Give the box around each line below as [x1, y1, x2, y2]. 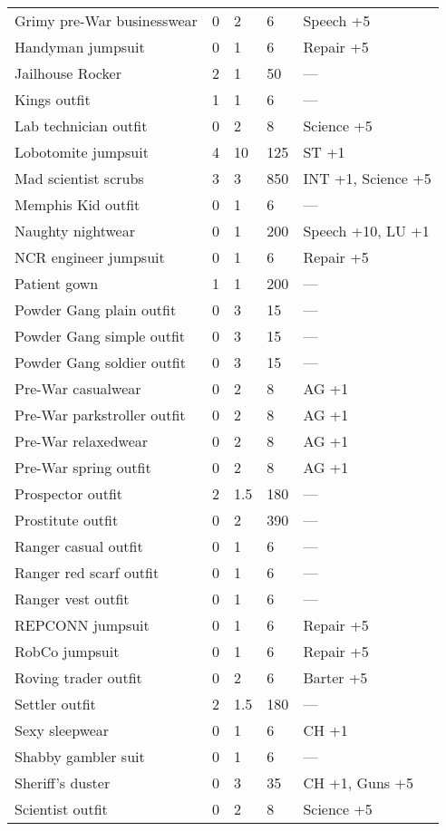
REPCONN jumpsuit [15, 614, 150, 635]
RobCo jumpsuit [15, 641, 120, 662]
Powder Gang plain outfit [15, 299, 177, 320]
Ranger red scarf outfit [15, 562, 160, 583]
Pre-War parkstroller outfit [15, 404, 186, 425]
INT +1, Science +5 [303, 168, 431, 188]
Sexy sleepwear [15, 720, 110, 740]
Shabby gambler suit [15, 746, 145, 767]
